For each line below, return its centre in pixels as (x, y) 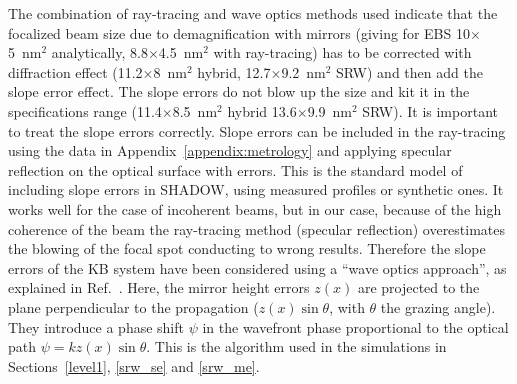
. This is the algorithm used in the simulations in (296, 346)
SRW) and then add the (409, 71)
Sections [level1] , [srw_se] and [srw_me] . (134, 365)
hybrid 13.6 (262, 110)
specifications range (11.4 (85, 110)
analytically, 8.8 (99, 52)
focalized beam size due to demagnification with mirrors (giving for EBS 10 (239, 32)
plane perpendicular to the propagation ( (133, 306)
